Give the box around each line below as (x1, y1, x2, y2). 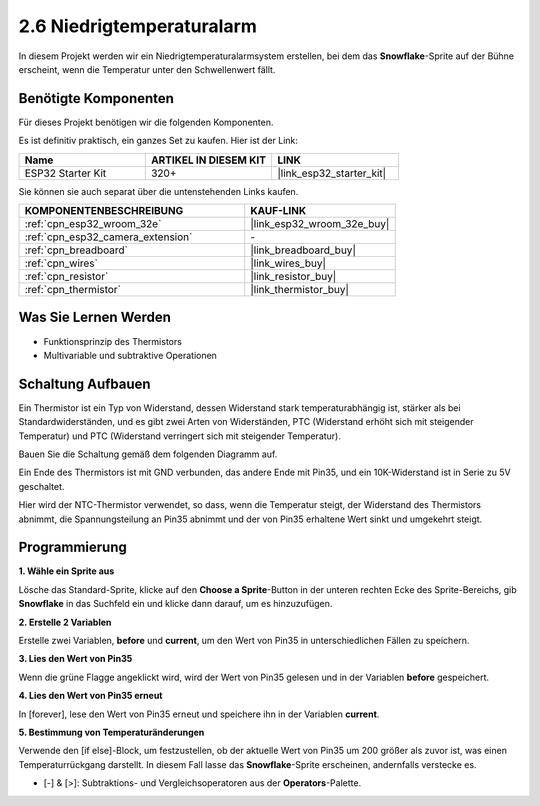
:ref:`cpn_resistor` (24, 270, 109, 284)
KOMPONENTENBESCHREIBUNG (24, 204, 184, 218)
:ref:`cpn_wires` (24, 256, 99, 270)
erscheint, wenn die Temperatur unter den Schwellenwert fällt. (18, 63, 276, 75)
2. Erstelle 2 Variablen (18, 616, 112, 628)
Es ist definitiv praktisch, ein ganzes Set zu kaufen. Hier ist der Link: (18, 135, 299, 147)
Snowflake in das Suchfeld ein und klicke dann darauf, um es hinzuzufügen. (18, 598, 333, 610)
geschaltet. (18, 480, 65, 492)
